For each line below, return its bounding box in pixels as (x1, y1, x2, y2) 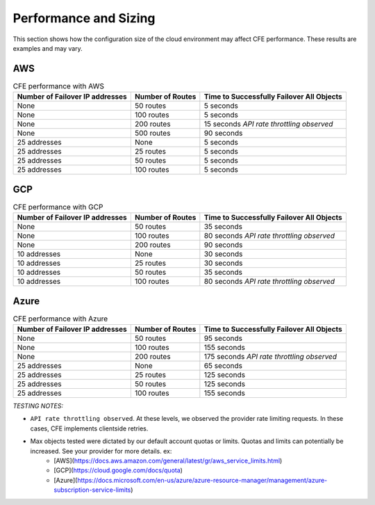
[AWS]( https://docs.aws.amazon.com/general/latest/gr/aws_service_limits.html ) (53, 456, 283, 465)
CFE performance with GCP (12, 202, 103, 211)
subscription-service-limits (53, 486, 131, 494)
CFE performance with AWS (12, 81, 104, 91)
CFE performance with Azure (12, 314, 108, 323)
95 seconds (203, 334, 243, 343)
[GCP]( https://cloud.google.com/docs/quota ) (53, 466, 183, 474)
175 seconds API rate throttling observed (203, 352, 337, 361)
